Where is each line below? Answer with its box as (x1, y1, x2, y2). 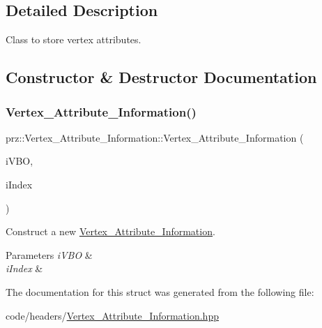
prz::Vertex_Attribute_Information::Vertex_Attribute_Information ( (6, 130, 304, 144)
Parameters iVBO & (6, 247, 93, 262)
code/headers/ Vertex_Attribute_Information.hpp (6, 308, 219, 322)
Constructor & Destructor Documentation (6, 66, 317, 88)
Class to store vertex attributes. (6, 32, 141, 47)
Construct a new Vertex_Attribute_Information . (6, 224, 215, 239)
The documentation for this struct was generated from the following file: (6, 284, 314, 299)
